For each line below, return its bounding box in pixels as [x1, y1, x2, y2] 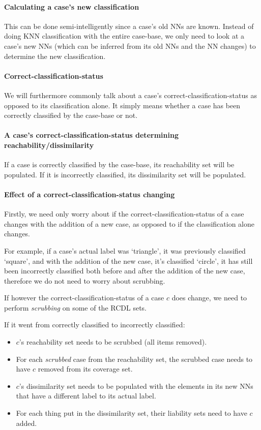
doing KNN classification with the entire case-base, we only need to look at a [4, 30, 245, 41]
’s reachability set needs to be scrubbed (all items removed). [19, 336, 207, 347]
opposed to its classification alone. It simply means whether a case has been [4, 100, 241, 110]
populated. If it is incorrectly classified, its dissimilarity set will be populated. [4, 169, 246, 179]
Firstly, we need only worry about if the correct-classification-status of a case [4, 208, 244, 219]
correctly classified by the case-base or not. [4, 110, 138, 120]
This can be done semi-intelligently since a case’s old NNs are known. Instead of [4, 20, 254, 31]
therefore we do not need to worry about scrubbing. [4, 275, 165, 286]
